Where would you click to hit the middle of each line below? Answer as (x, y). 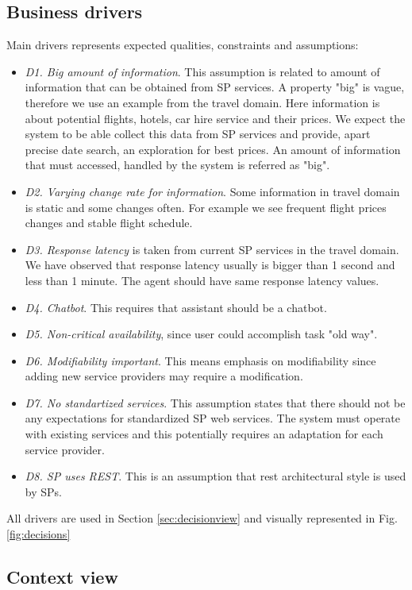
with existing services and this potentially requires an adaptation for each (204, 434)
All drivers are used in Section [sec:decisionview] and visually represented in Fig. (202, 518)
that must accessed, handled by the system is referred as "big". (177, 165)
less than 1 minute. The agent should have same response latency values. (202, 280)
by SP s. (43, 491)
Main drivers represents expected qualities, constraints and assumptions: (183, 45)
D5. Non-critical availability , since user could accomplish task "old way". (201, 334)
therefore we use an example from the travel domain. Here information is (202, 102)
